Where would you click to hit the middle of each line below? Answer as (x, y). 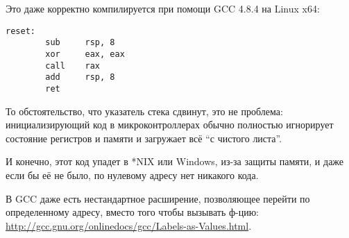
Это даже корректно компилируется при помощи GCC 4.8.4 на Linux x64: (163, 8)
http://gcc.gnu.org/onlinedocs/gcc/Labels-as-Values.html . (129, 225)
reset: (20, 31)
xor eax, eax (85, 54)
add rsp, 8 (80, 77)
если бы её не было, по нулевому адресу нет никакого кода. (132, 175)
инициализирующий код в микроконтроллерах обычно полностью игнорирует (170, 125)
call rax (73, 66)
